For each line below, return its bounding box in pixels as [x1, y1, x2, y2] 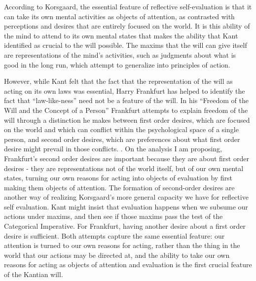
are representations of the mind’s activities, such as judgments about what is [4, 49, 236, 60]
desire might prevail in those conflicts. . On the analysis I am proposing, [4, 143, 222, 154]
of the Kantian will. [4, 269, 63, 280]
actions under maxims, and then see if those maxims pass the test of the [4, 211, 223, 221]
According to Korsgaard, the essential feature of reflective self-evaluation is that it [4, 1, 252, 11]
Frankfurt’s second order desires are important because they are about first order [4, 153, 249, 163]
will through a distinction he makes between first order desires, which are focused [4, 114, 250, 125]
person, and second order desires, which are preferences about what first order [4, 134, 240, 144]
